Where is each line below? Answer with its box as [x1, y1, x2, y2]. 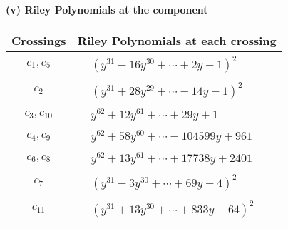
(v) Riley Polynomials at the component [6, 2, 208, 16]
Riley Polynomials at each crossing [77, 31, 277, 49]
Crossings [11, 31, 66, 49]
